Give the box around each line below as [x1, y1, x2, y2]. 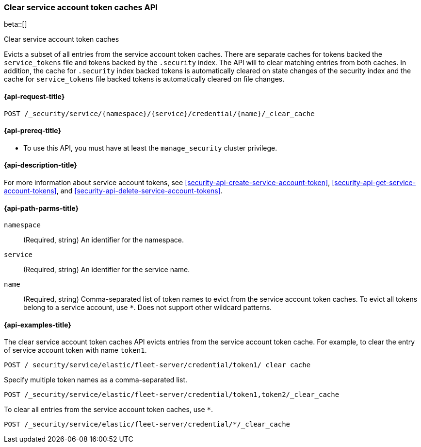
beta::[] [4, 20, 27, 29]
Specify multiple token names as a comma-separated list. [4, 376, 188, 384]
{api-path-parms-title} [4, 204, 79, 212]
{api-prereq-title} [4, 126, 62, 135]
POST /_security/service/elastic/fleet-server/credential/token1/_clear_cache [4, 361, 311, 369]
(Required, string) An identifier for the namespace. [23, 236, 184, 244]
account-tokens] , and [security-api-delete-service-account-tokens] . [4, 187, 223, 195]
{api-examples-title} [4, 320, 71, 329]
